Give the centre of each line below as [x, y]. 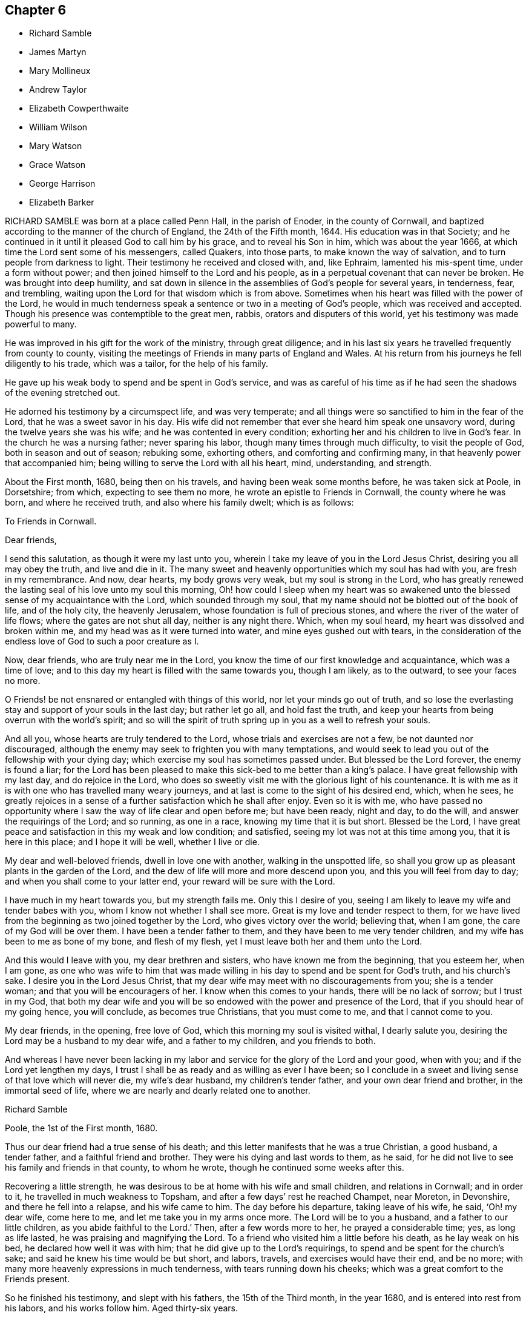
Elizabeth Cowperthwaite [79, 109]
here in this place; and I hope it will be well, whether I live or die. [132, 842]
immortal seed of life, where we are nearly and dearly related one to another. [158, 1091]
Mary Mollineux [60, 71]
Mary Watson [56, 146]
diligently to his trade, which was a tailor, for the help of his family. [137, 364]
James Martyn [58, 52]
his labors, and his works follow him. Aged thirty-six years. [122, 1308]
